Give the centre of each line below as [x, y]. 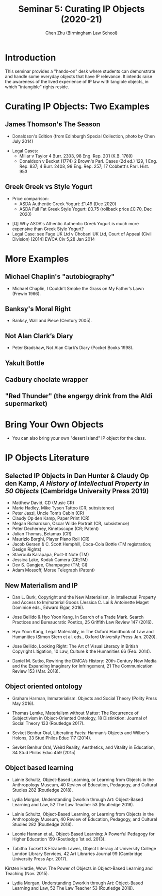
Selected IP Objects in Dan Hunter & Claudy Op [77, 476]
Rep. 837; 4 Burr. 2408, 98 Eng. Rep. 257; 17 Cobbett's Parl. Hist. [84, 166]
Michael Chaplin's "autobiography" [60, 277]
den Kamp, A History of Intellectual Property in [77, 483]
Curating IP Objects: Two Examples [77, 106]
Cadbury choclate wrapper [47, 380]
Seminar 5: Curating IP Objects [81, 9]
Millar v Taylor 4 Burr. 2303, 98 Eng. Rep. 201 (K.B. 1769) [76, 156]
